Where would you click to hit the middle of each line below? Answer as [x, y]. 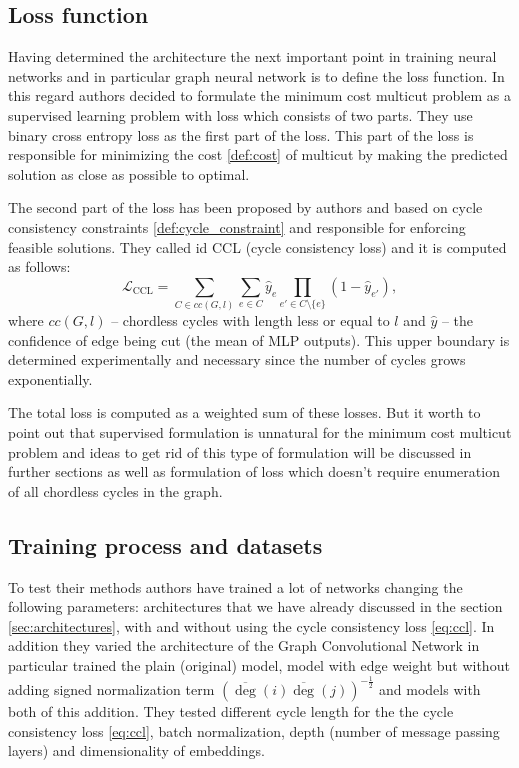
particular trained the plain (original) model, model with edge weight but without [259, 664]
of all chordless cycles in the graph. [115, 490]
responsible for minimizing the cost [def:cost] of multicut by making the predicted [258, 154]
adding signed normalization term [111, 688]
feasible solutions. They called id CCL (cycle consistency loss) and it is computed [257, 246]
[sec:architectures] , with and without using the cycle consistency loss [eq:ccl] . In [251, 625]
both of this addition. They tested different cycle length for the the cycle [231, 710]
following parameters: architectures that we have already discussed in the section [255, 606]
